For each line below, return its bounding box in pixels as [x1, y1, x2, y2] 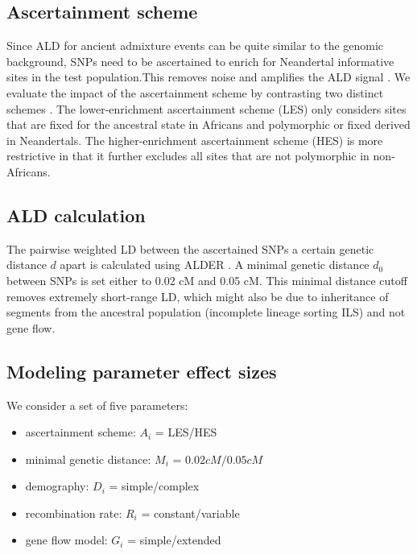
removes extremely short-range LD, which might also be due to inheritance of [6, 287, 389, 304]
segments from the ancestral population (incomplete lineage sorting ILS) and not [6, 304, 406, 320]
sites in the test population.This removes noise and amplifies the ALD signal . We [6, 68, 411, 85]
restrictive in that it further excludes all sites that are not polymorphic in [6, 147, 370, 164]
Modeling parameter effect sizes [6, 358, 277, 383]
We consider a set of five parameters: [6, 396, 188, 413]
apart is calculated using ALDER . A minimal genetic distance [60, 256, 370, 273]
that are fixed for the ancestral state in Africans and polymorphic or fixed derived [6, 116, 411, 133]
